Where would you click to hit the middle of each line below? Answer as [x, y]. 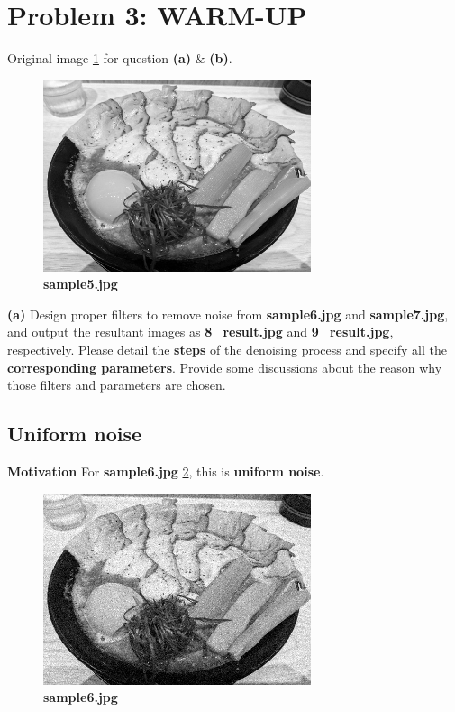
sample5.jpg [81, 284]
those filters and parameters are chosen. [117, 385]
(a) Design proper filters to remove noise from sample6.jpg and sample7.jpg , [228, 314]
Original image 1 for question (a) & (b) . [120, 58]
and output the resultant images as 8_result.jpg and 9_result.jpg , [200, 332]
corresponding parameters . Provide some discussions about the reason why [225, 367]
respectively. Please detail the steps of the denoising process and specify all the [227, 350]
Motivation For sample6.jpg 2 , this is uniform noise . [166, 472]
